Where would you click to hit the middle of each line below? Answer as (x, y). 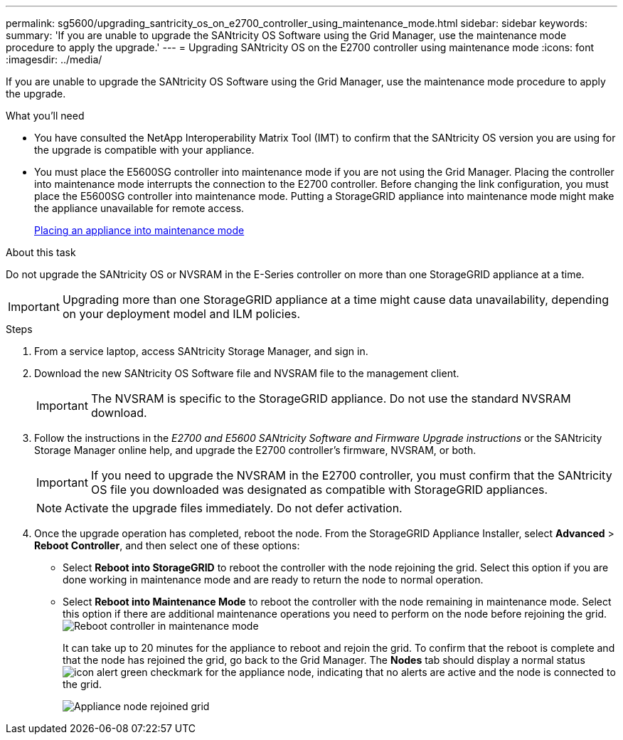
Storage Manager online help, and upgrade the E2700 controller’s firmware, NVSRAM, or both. (255, 450)
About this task (41, 252)
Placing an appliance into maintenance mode (139, 230)
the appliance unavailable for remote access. (139, 208)
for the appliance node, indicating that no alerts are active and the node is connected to (410, 672)
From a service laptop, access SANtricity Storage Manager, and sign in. (201, 351)
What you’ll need (45, 116)
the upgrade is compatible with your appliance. (144, 150)
